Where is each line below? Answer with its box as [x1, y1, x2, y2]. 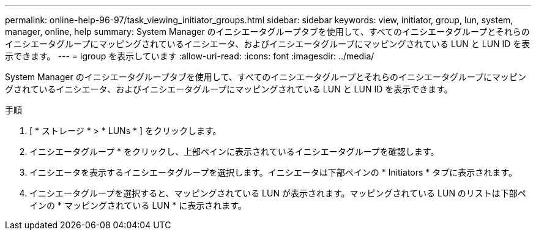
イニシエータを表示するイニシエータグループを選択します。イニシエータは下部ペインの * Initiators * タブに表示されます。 [29, 167, 517, 177]
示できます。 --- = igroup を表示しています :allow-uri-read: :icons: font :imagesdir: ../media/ [5, 51, 374, 61]
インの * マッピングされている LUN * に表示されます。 [29, 200, 247, 211]
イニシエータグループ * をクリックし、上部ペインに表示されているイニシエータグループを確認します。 [29, 146, 439, 157]
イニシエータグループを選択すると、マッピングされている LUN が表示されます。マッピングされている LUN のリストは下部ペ [29, 188, 526, 198]
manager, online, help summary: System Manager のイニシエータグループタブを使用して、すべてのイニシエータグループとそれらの [5, 26, 530, 37]
